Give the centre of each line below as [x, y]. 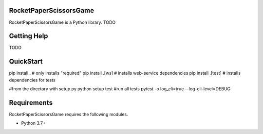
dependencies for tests [32, 80]
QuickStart [26, 61]
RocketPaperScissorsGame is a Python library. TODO [62, 22]
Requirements [31, 103]
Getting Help [28, 36]
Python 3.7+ [33, 123]
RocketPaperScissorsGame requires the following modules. [69, 115]
